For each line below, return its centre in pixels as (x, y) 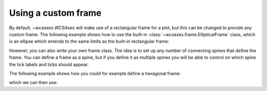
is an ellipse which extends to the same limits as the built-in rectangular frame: (89, 42)
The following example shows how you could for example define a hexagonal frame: (95, 73)
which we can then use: (33, 83)
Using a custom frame (55, 13)
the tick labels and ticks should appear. (49, 64)
